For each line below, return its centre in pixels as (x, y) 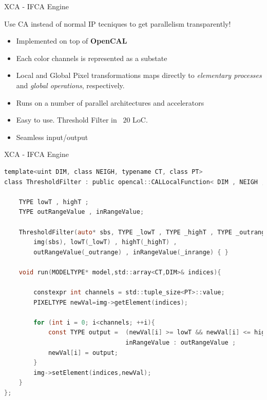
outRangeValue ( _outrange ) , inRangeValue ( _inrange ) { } (131, 252)
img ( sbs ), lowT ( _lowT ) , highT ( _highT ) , (105, 242)
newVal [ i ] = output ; (83, 353)
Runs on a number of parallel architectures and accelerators (110, 102)
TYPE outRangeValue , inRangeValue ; (81, 212)
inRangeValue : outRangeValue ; (181, 343)
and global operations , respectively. (70, 85)
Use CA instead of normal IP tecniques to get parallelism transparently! (118, 23)
